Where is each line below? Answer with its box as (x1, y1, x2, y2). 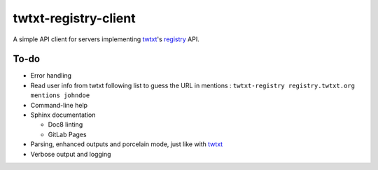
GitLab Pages (48, 130, 87, 139)
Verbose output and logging (30, 150, 111, 158)
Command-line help (30, 101, 87, 109)
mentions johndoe (30, 92, 90, 99)
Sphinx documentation (30, 111, 96, 119)
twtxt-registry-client (13, 10, 136, 26)
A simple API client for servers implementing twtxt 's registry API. (13, 35, 199, 43)
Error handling (30, 71, 72, 80)
